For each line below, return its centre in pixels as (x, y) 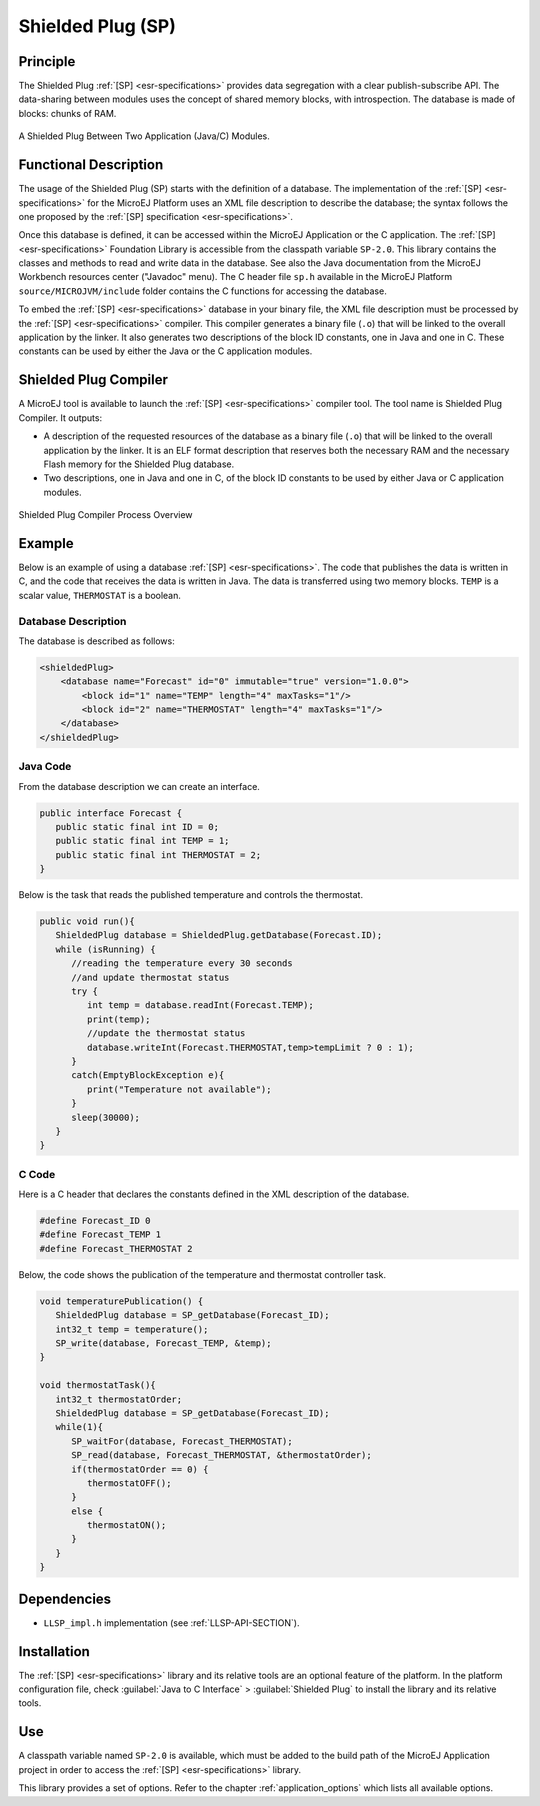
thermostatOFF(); (129, 1483)
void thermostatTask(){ (98, 1385)
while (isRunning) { (106, 949)
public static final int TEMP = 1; (142, 841)
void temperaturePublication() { (121, 1301)
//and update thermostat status (150, 977)
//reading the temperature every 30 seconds (182, 963)
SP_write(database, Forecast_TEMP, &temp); (163, 1343)
